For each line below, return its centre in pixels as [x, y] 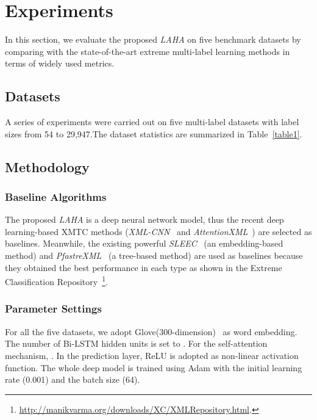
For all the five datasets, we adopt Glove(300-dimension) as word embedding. [151, 331]
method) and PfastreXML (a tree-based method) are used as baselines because [154, 255]
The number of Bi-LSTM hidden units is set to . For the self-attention [136, 343]
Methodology [47, 166]
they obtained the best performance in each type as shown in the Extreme [144, 267]
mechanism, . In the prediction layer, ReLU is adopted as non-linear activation [152, 355]
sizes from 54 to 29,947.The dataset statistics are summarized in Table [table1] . [154, 133]
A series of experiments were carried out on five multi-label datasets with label [152, 122]
